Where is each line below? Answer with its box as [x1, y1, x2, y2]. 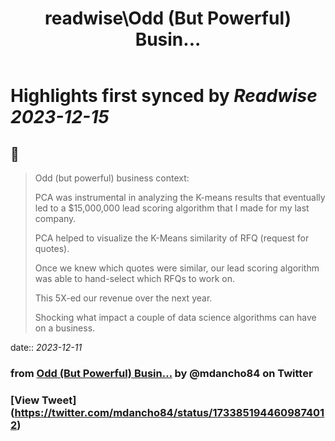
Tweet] [41, 393, 77, 407]
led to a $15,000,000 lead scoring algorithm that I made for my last [34, 202, 310, 214]
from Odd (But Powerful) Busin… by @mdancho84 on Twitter [10, 366, 313, 380]
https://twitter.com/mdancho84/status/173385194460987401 [14, 405, 325, 419]
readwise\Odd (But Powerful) [44, 7, 292, 30]
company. [34, 213, 77, 224]
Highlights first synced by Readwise [10, 85, 318, 107]
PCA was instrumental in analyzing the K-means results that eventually [34, 192, 326, 203]
